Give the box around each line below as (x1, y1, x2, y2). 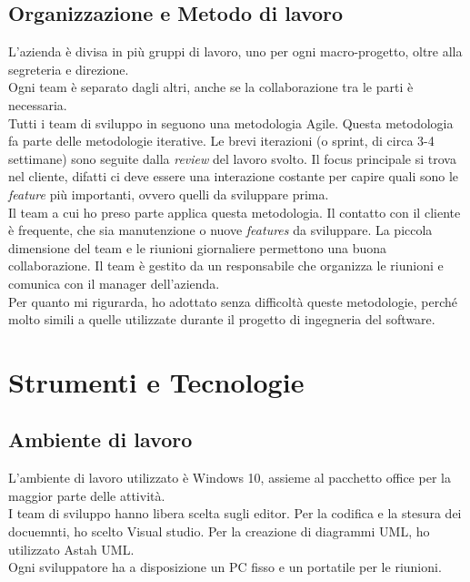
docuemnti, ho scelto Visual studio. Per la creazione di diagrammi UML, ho (8, 522, 430, 541)
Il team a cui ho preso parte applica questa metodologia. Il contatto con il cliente (8, 202, 461, 221)
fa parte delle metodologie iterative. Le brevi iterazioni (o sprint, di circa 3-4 (8, 131, 435, 150)
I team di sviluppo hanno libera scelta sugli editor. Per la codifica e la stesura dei (8, 504, 462, 523)
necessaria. (8, 95, 67, 114)
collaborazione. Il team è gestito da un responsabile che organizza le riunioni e (8, 256, 444, 275)
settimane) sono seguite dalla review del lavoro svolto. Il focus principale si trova (8, 148, 456, 168)
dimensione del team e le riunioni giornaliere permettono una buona (8, 238, 386, 257)
